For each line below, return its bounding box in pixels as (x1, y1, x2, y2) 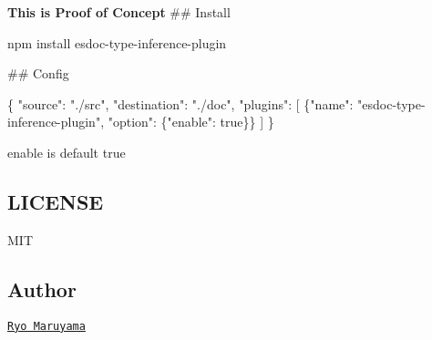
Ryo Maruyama (7, 319, 86, 333)
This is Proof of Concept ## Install (7, 3, 231, 21)
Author (7, 274, 77, 303)
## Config (7, 64, 69, 83)
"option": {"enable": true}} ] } (108, 112, 274, 131)
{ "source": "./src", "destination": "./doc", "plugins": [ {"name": (7, 94, 354, 113)
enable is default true (7, 142, 126, 161)
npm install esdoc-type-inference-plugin (7, 33, 227, 52)
